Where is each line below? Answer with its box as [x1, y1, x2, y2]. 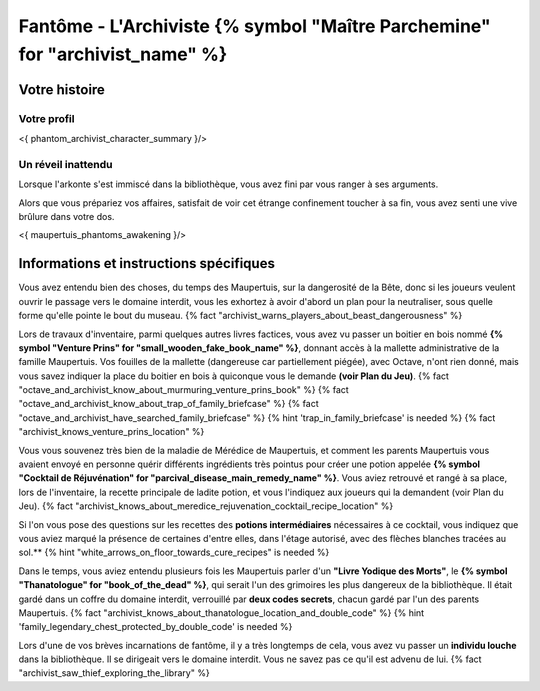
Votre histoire [18, 81, 105, 98]
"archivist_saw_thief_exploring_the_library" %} [18, 667, 210, 679]
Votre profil [18, 111, 75, 125]
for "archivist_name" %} [18, 43, 228, 65]
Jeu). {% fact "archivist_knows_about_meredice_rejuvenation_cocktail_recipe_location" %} [18, 500, 394, 512]
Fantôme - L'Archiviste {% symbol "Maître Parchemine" [18, 15, 491, 37]
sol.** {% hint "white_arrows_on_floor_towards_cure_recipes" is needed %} [18, 546, 330, 559]
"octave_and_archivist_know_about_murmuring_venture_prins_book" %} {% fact [18, 384, 349, 396]
